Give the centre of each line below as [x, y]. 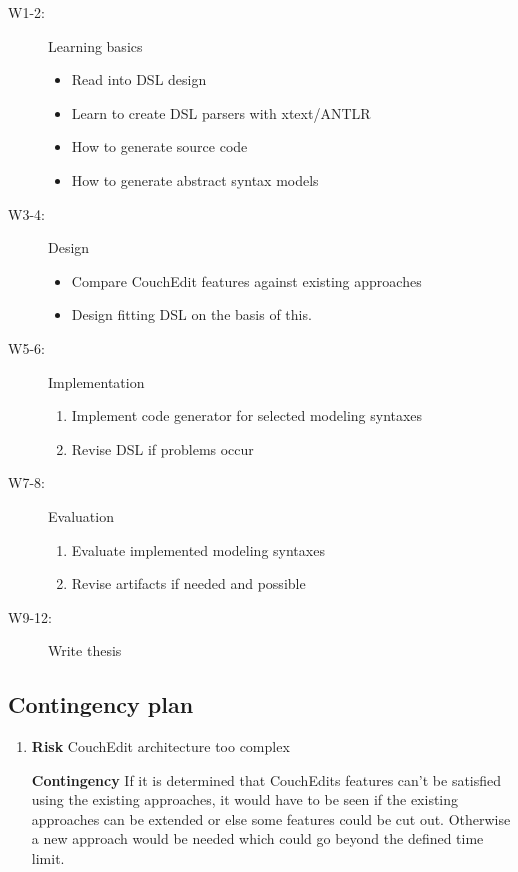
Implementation [96, 381]
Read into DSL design [139, 79]
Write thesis [85, 650]
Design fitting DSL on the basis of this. [191, 314]
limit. [48, 858]
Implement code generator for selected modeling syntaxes [247, 415]
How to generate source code [159, 146]
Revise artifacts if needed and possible [188, 583]
